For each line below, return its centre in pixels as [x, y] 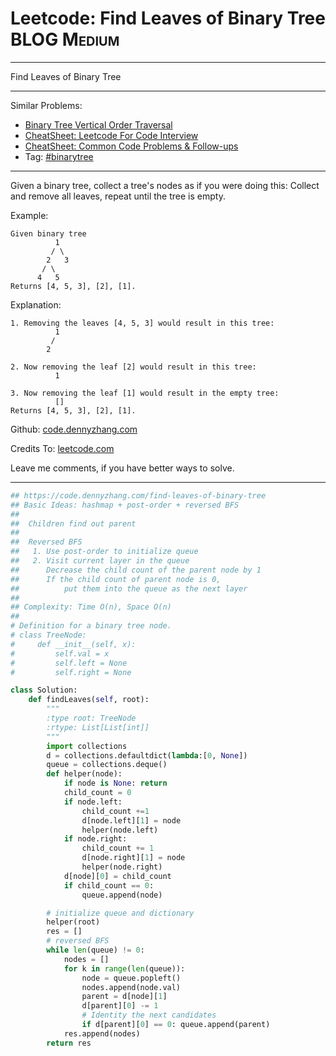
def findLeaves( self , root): [89, 700]
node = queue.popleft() [131, 978]
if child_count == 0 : [109, 885]
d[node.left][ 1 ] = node [131, 820]
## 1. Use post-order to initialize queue [104, 552]
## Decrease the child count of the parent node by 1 [136, 570]
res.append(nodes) [102, 1033]
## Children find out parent [73, 523]
